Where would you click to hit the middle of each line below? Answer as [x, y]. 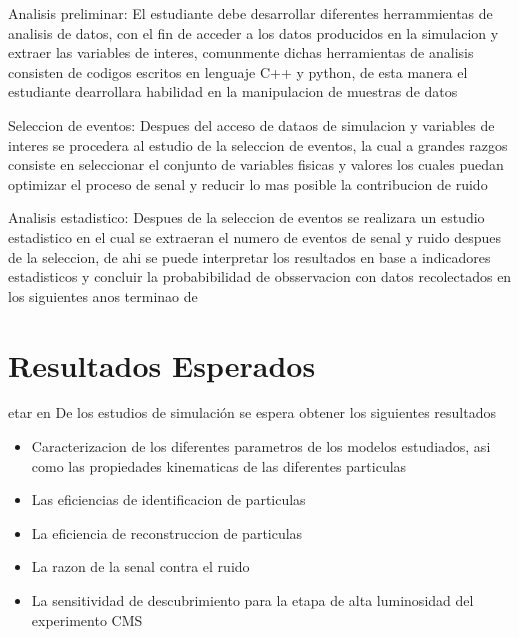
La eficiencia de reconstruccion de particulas [167, 532]
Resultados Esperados [162, 364]
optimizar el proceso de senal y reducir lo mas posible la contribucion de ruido [248, 183]
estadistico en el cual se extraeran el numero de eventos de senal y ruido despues [254, 236]
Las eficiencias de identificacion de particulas [168, 499]
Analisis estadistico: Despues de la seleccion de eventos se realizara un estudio [246, 217]
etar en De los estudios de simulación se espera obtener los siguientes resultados [252, 412]
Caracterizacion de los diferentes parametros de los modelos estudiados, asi [261, 446]
